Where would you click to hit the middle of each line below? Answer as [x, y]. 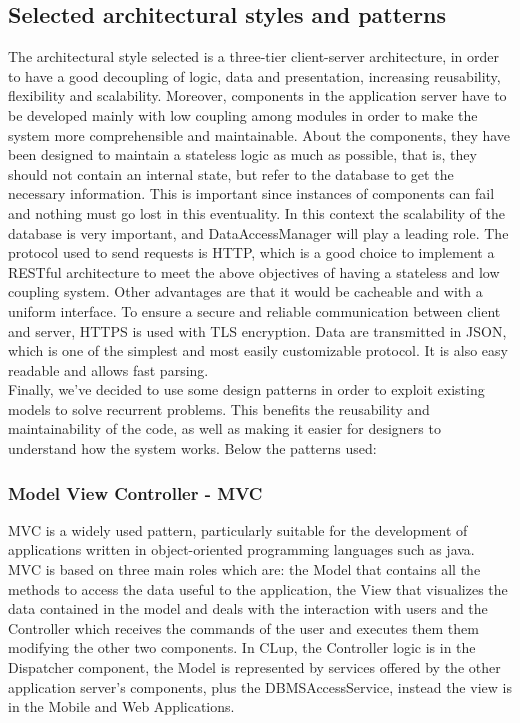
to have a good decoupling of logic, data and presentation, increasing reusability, [254, 75]
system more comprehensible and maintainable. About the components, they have [259, 134]
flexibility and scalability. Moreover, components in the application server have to [257, 95]
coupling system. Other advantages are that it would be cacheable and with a [245, 291]
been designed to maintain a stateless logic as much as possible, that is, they [242, 154]
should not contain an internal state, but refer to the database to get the [231, 173]
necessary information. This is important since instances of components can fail [251, 193]
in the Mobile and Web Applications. [121, 706]
